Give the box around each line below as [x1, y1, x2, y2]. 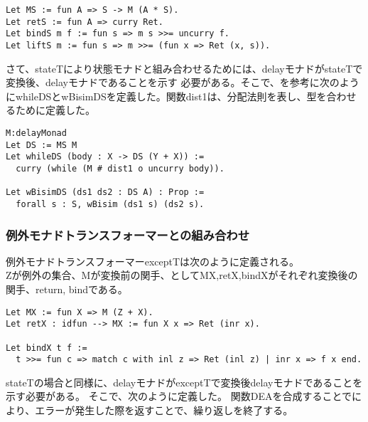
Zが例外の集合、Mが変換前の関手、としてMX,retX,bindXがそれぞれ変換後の [6, 268, 358, 283]
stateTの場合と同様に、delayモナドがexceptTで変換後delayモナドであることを [6, 374, 363, 389]
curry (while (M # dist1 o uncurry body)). [16, 163, 224, 174]
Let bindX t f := [6, 342, 87, 353]
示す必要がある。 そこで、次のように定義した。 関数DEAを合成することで [6, 389, 352, 403]
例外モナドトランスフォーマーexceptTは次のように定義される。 [6, 253, 300, 268]
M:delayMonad [6, 128, 67, 138]
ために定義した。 [15, 102, 95, 117]
